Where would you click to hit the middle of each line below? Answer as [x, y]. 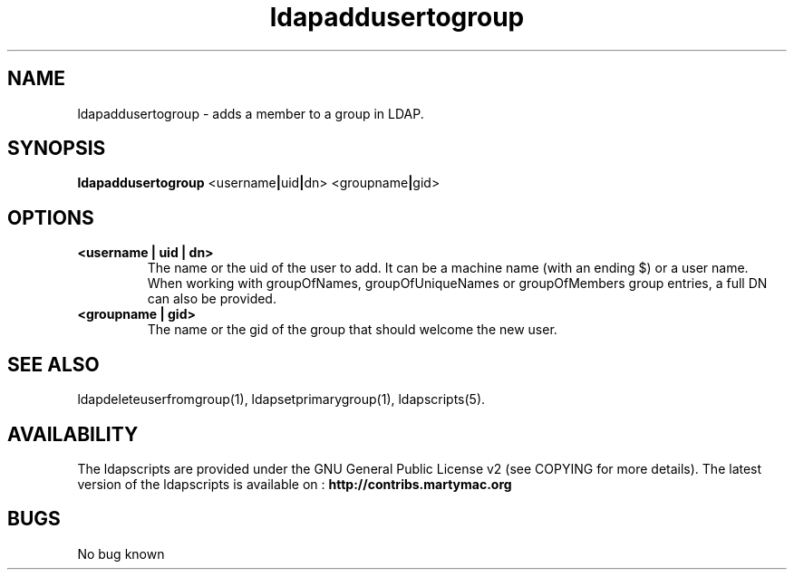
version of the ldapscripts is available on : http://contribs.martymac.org [295, 484]
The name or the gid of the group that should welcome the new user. [352, 330]
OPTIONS [51, 217]
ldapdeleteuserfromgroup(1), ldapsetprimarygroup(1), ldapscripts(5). [281, 399]
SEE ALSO [53, 364]
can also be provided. [212, 299]
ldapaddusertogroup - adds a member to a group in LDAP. [251, 113]
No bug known [121, 553]
